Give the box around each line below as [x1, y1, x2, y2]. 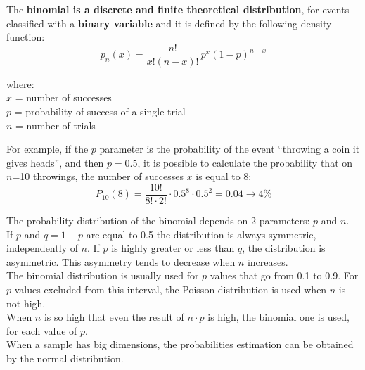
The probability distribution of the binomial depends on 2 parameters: [6, 213, 310, 228]
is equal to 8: [196, 169, 252, 184]
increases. [247, 254, 288, 269]
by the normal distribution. [6, 351, 124, 365]
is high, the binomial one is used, [207, 310, 350, 324]
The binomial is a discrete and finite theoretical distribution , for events [6, 2, 350, 16]
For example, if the [6, 141, 89, 156]
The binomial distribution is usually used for [6, 268, 199, 283]
